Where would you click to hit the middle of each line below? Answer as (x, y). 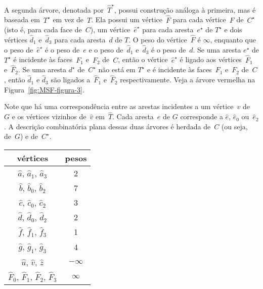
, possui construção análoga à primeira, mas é (185, 9)
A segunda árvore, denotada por (54, 9)
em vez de (68, 19)
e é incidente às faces (179, 69)
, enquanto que (233, 39)
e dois (233, 30)
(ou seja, (234, 126)
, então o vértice (143, 59)
